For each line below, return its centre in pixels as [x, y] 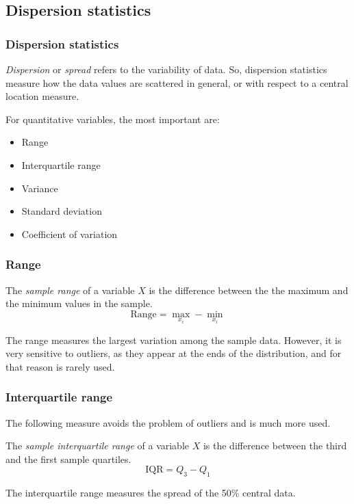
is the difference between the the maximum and [249, 290]
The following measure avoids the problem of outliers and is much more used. [168, 422]
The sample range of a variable [70, 290]
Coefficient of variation [69, 234]
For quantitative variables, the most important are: [113, 119]
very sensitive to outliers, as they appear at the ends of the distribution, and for [174, 353]
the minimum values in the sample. [79, 303]
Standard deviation [62, 211]
